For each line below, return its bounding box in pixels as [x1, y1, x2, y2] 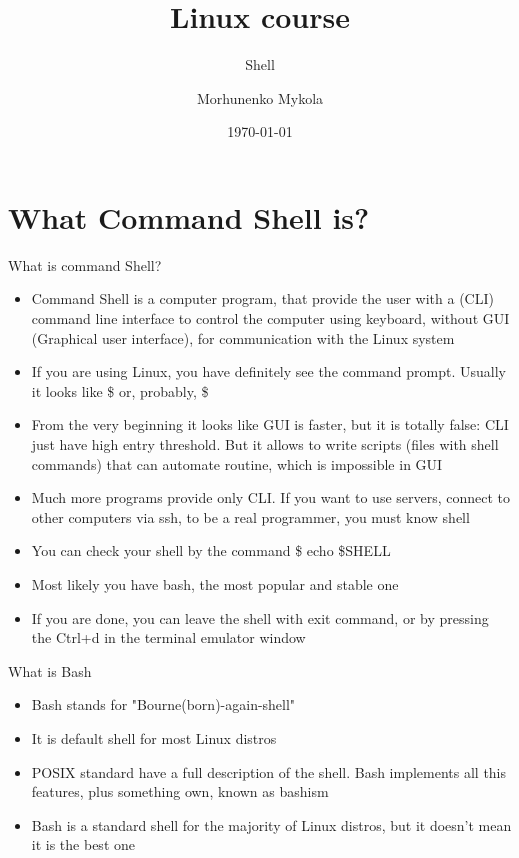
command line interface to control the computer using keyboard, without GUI [31, 308, 510, 329]
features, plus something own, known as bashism [31, 781, 329, 802]
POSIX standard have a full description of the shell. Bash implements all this [31, 761, 507, 782]
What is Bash [8, 660, 92, 681]
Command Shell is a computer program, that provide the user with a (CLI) [31, 288, 494, 309]
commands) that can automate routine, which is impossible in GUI [31, 453, 443, 474]
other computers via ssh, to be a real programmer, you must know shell [31, 506, 470, 527]
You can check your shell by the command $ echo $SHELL [31, 540, 391, 561]
